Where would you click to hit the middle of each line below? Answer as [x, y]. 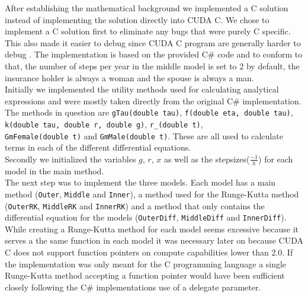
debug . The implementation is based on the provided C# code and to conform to [154, 54]
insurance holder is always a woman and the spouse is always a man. [129, 77]
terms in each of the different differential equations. [98, 147]
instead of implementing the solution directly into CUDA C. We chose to [137, 19]
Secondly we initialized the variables [70, 159]
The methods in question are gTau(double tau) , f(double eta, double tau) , [149, 112]
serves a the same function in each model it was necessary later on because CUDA [154, 240]
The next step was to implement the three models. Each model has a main [140, 182]
